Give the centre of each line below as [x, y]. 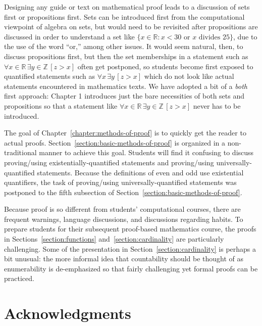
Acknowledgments [68, 313]
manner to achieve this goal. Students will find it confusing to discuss [146, 152]
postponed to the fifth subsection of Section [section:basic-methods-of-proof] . [123, 192]
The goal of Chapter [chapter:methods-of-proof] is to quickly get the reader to [125, 133]
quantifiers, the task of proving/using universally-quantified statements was [120, 182]
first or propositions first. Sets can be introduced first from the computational [124, 16]
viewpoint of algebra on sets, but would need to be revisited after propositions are [131, 27]
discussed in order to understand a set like [69, 36]
